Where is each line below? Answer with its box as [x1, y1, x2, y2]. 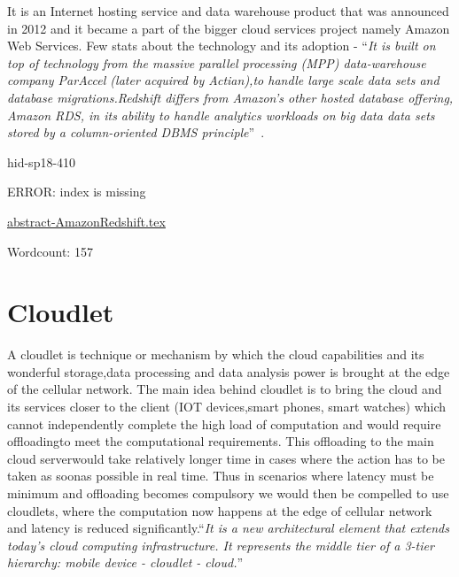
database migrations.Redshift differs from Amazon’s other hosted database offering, [7, 88, 454, 106]
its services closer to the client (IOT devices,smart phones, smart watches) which [7, 397, 447, 416]
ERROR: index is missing [7, 182, 146, 201]
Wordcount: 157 [7, 242, 93, 260]
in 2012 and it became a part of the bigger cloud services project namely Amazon [7, 19, 450, 37]
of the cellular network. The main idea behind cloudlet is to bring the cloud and [7, 380, 442, 398]
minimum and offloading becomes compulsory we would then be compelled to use [7, 484, 449, 502]
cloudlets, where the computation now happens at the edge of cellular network [7, 501, 432, 519]
